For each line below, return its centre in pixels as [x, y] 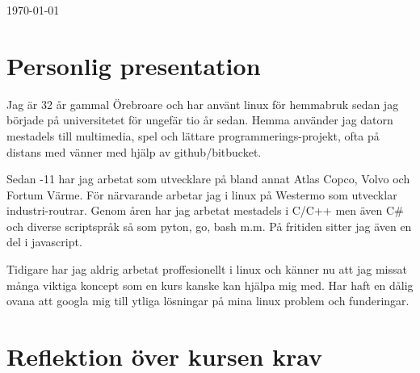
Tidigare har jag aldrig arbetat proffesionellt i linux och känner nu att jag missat [207, 269]
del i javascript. [44, 242]
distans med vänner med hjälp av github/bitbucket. [134, 151]
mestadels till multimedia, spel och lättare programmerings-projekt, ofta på [193, 135]
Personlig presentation [134, 65]
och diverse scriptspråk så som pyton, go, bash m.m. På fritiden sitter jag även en [209, 226]
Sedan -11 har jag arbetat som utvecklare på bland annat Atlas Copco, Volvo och [208, 179]
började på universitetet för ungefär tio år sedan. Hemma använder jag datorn [200, 120]
